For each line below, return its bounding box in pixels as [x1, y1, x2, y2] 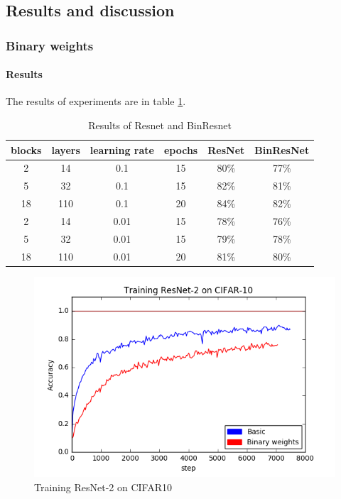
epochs [163, 142, 198, 157]
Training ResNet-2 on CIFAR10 [34, 480, 172, 495]
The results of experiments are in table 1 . [6, 94, 186, 109]
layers [51, 142, 80, 157]
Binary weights [6, 36, 94, 54]
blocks [11, 142, 42, 157]
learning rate [90, 142, 154, 157]
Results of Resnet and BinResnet [88, 118, 232, 133]
